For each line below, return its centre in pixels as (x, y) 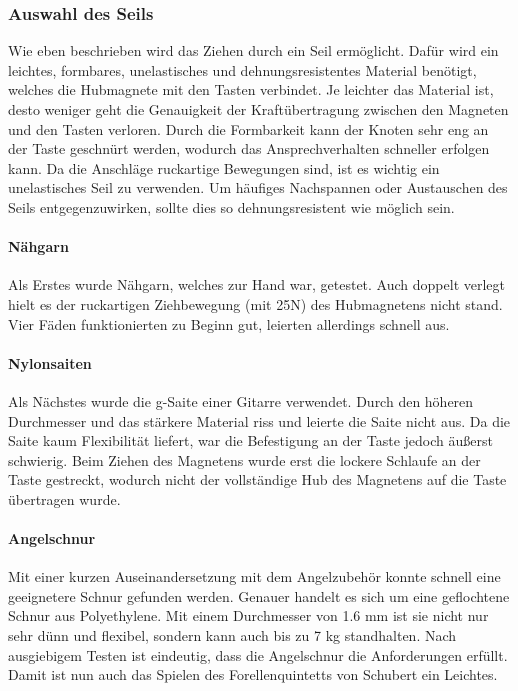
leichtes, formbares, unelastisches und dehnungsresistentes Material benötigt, (242, 69)
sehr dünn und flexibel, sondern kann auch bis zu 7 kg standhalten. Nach (232, 635)
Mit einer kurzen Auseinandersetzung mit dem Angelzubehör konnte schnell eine (254, 576)
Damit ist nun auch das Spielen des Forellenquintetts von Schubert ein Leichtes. (253, 674)
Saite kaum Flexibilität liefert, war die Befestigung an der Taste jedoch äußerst (250, 440)
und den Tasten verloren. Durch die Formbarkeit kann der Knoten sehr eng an (248, 128)
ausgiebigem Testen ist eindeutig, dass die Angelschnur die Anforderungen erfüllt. (258, 654)
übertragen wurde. (64, 498)
